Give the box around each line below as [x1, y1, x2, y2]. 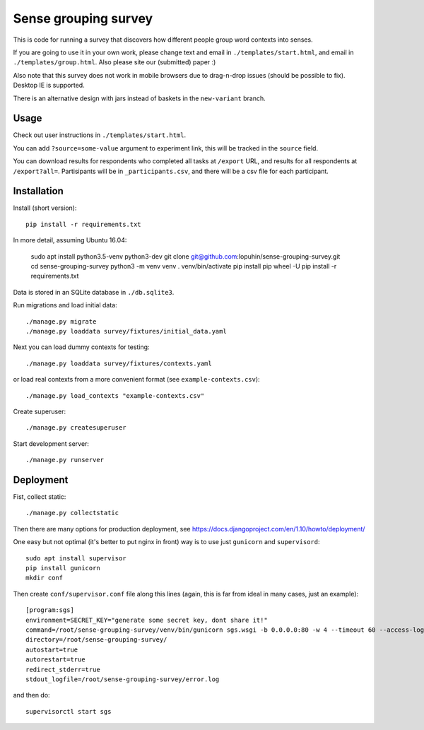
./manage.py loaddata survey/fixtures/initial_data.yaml [25, 327, 228, 335]
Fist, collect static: [13, 493, 66, 501]
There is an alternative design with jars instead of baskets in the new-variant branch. [13, 94, 266, 102]
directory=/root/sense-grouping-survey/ [25, 636, 167, 644]
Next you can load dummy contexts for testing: [13, 343, 150, 351]
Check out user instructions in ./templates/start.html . [13, 131, 187, 139]
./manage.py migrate [25, 317, 97, 325]
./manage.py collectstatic [25, 509, 119, 517]
